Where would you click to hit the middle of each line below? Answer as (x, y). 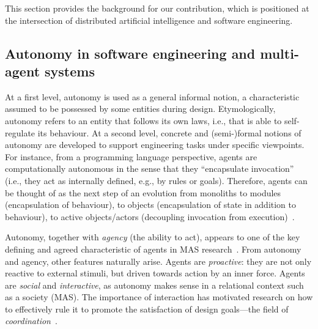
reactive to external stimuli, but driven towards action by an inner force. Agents (155, 273)
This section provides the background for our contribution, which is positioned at (157, 8)
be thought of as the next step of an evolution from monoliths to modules (143, 192)
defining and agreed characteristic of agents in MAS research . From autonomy (153, 249)
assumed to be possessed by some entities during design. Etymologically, (140, 109)
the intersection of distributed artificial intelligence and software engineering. (149, 20)
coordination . (31, 321)
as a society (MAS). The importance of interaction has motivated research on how (159, 297)
